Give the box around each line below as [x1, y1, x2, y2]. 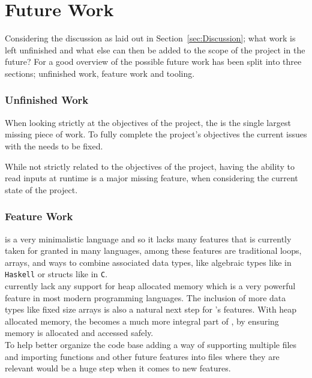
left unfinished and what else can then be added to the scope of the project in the [5, 43, 305, 56]
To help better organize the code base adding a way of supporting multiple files [5, 338, 297, 350]
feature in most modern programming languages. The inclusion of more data [5, 291, 286, 304]
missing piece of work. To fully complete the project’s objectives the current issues [5, 128, 307, 140]
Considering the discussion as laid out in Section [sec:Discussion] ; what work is [5, 32, 296, 44]
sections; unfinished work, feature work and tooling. [5, 67, 195, 79]
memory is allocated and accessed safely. [5, 326, 154, 339]
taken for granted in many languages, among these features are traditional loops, [5, 244, 302, 257]
